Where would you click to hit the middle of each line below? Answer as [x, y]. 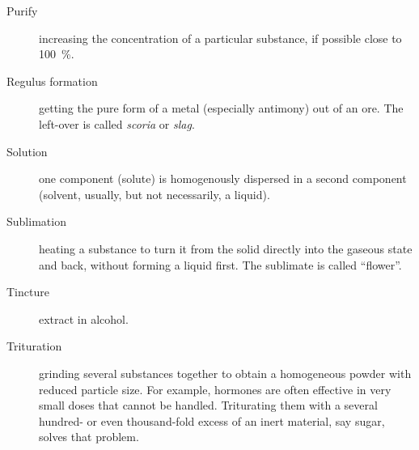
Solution [27, 151]
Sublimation [36, 221]
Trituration [34, 346]
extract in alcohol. [84, 318]
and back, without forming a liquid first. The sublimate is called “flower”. [220, 264]
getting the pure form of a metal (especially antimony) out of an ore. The [221, 108]
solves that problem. [89, 437]
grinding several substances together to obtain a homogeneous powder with [225, 373]
